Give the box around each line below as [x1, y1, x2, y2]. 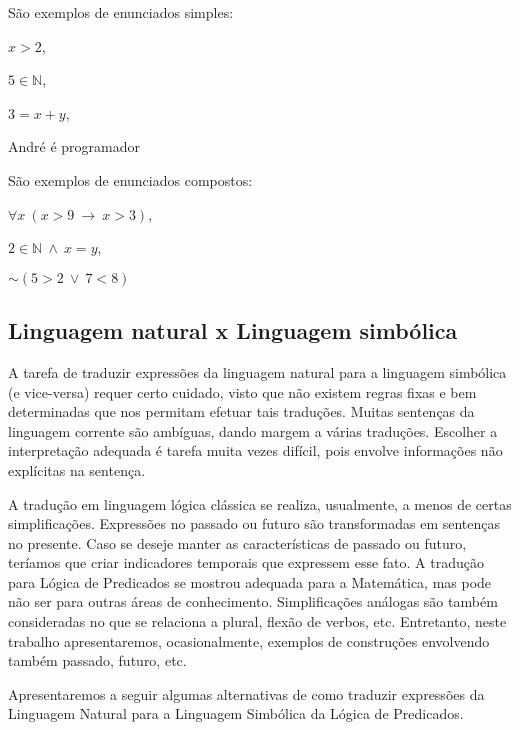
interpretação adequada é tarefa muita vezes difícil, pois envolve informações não [8, 440, 503, 461]
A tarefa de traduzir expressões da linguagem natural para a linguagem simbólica [8, 361, 507, 382]
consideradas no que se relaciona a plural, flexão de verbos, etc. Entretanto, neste [8, 611, 507, 632]
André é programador [8, 136, 141, 157]
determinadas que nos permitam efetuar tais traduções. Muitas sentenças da [8, 401, 475, 422]
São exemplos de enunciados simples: [8, 2, 234, 22]
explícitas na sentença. [8, 459, 146, 480]
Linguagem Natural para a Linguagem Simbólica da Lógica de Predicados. [8, 703, 464, 724]
